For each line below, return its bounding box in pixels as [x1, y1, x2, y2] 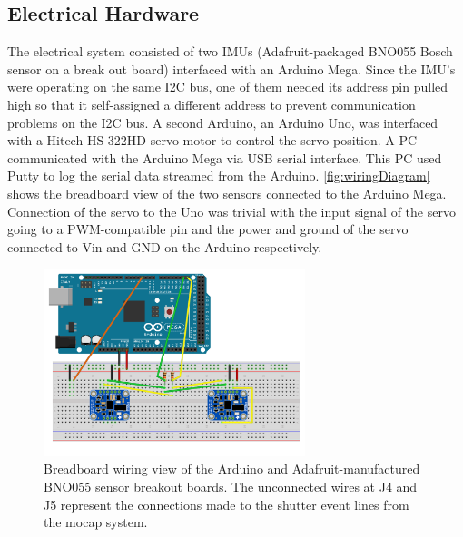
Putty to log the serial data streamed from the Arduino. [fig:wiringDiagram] [7, 166, 430, 185]
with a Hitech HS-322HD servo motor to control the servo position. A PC [7, 131, 418, 150]
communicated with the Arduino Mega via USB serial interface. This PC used [7, 148, 442, 167]
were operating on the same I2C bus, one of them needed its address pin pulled [7, 77, 448, 96]
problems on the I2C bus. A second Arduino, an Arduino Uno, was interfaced [7, 112, 438, 132]
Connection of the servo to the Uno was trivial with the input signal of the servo [7, 201, 456, 220]
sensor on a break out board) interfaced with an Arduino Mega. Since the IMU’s [7, 59, 456, 78]
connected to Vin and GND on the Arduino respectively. [7, 237, 322, 256]
